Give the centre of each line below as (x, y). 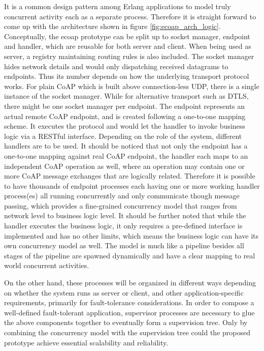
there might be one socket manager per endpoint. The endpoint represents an (125, 106)
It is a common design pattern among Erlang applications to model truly (118, 6)
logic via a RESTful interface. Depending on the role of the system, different (123, 136)
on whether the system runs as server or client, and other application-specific (124, 292)
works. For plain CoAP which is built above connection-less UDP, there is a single (132, 86)
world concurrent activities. (47, 265)
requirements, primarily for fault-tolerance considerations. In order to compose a (129, 302)
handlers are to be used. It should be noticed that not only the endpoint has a (126, 146)
